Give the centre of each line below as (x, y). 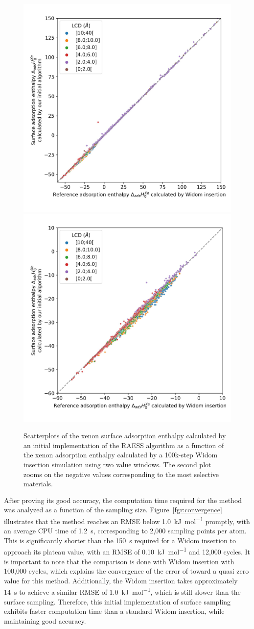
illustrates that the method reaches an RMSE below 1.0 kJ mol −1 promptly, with (127, 520)
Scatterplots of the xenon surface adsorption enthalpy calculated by (125, 436)
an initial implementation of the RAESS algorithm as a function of (124, 445)
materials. (38, 484)
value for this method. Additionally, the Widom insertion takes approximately (121, 580)
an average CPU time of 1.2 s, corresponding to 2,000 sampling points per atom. (125, 531)
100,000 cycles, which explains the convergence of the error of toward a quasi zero (127, 571)
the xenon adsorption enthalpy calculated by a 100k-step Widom (121, 455)
